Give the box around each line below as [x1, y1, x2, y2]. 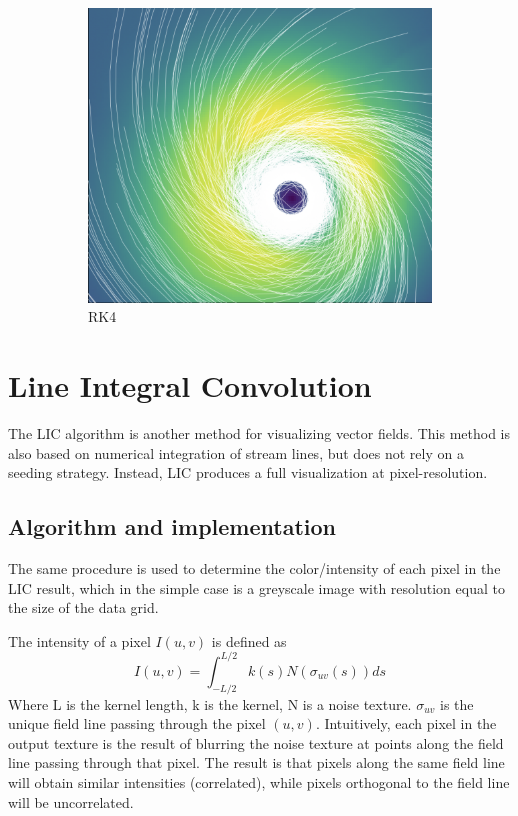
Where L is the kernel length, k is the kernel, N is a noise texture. [8, 693, 412, 714]
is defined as [211, 630, 287, 651]
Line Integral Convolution [8, 364, 372, 405]
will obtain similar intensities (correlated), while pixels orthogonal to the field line [8, 771, 510, 792]
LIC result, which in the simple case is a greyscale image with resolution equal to [8, 577, 505, 598]
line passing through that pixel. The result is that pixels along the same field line [8, 752, 505, 773]
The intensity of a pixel [8, 630, 151, 651]
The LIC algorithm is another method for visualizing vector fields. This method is [8, 422, 511, 443]
